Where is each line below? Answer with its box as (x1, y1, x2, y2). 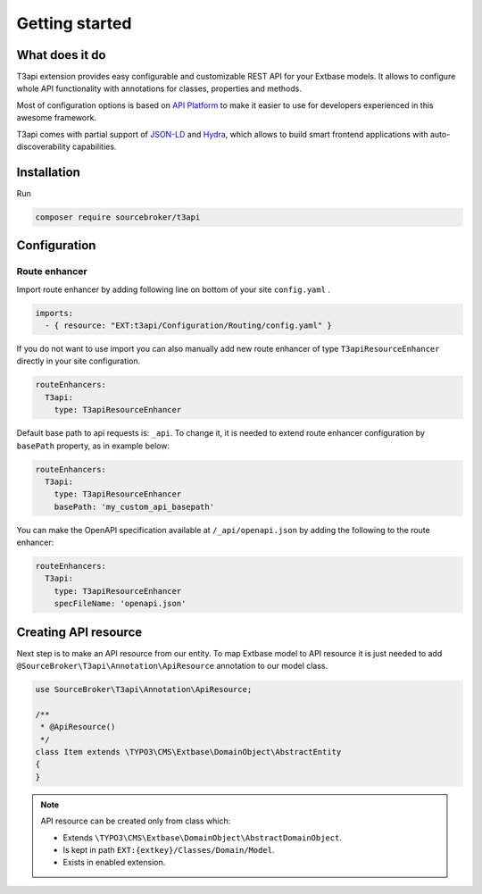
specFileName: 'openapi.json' (54, 598, 187, 609)
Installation (16, 164, 80, 180)
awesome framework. (16, 113, 97, 123)
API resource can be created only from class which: (40, 815, 231, 826)
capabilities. (71, 141, 117, 152)
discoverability (16, 141, 71, 152)
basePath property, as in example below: (16, 440, 170, 451)
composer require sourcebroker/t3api (35, 212, 201, 222)
